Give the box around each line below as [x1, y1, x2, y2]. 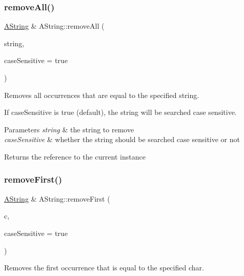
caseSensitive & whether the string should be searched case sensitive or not [4, 134, 240, 145]
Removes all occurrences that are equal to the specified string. [4, 89, 199, 100]
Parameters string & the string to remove [4, 124, 134, 134]
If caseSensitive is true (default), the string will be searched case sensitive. [4, 107, 237, 117]
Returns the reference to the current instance [4, 151, 146, 162]
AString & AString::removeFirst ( [4, 193, 110, 204]
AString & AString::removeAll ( [4, 21, 105, 31]
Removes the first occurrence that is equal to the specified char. [4, 262, 204, 273]
